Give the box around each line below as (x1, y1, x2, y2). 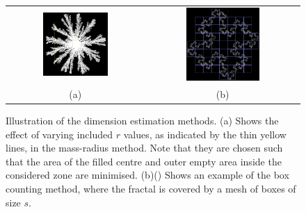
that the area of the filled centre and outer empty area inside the (6, 154, 282, 168)
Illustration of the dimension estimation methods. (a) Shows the (6, 113, 279, 128)
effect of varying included (6, 127, 113, 141)
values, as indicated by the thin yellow (123, 127, 287, 141)
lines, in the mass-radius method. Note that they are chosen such (6, 140, 283, 155)
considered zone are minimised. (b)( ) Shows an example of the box (6, 168, 289, 182)
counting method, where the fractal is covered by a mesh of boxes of (6, 181, 296, 196)
